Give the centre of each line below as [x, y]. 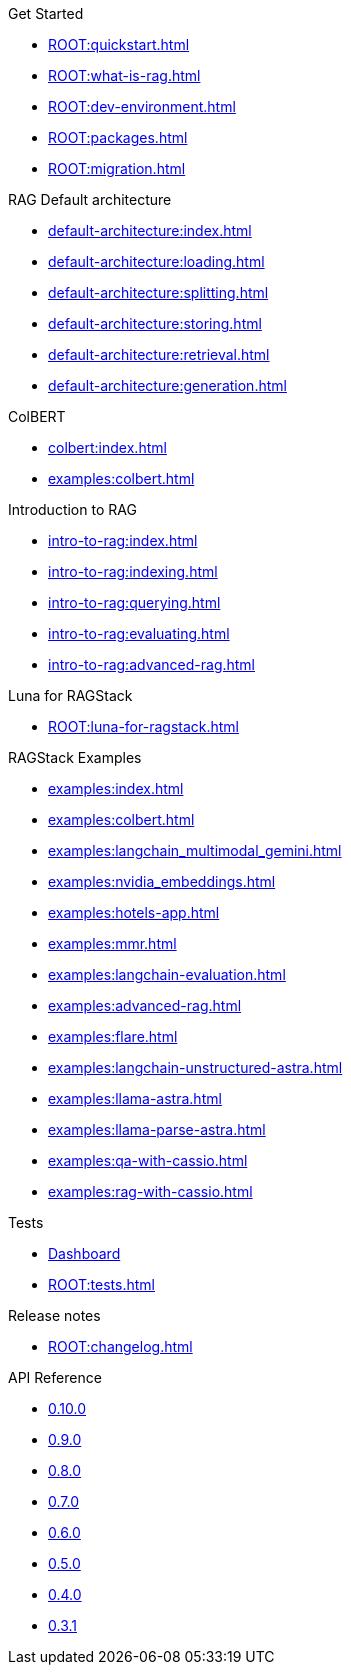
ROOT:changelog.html [120, 1346]
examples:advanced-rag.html [145, 1005]
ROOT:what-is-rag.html [124, 75]
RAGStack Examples [75, 757]
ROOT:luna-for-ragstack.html [144, 726]
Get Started [46, 13]
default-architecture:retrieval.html [159, 354]
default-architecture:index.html [150, 230]
